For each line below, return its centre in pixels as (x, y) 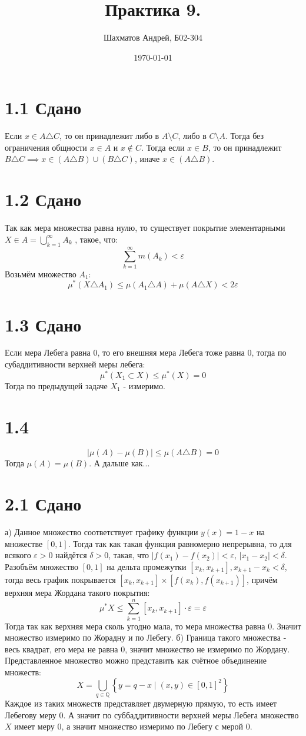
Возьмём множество (41, 273)
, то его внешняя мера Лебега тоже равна (171, 352)
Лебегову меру (31, 715)
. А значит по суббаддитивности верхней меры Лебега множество (181, 715)
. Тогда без (245, 136)
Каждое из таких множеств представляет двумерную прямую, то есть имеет (141, 703)
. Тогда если (163, 147)
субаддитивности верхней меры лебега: (75, 364)
